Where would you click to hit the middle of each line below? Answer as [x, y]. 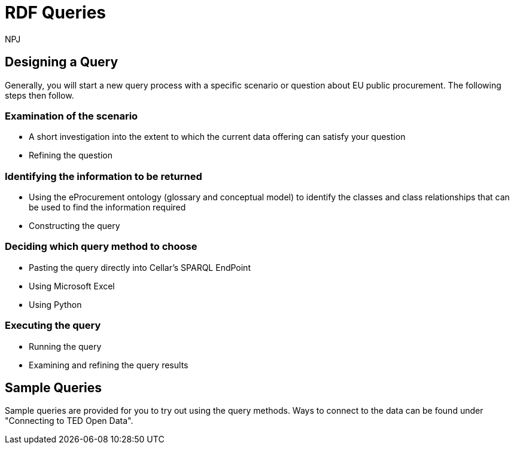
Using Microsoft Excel [72, 286]
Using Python [55, 304]
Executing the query [53, 326]
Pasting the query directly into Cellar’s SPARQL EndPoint [140, 267]
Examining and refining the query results [109, 365]
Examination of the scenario [72, 116]
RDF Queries [56, 13]
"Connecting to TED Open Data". [69, 421]
